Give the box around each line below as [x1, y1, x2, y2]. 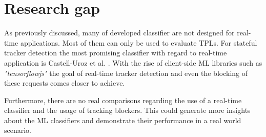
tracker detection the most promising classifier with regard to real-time [4, 47, 227, 58]
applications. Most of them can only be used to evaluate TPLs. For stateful [20, 37, 257, 48]
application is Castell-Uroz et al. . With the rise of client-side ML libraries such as [4, 57, 262, 68]
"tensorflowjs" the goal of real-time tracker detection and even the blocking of [4, 67, 248, 78]
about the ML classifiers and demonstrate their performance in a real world [4, 114, 241, 125]
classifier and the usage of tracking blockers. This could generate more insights [4, 105, 251, 115]
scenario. [4, 125, 32, 135]
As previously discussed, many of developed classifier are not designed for [4, 27, 235, 38]
